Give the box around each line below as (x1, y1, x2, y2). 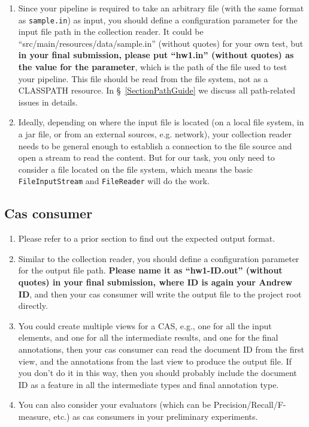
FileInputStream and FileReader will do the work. (18, 175, 210, 187)
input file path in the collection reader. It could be (18, 25, 204, 38)
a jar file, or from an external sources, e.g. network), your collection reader (18, 128, 292, 140)
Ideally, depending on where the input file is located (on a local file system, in (18, 116, 304, 128)
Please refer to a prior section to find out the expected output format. (18, 232, 275, 245)
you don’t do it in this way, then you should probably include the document (18, 366, 297, 379)
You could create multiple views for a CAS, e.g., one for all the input (18, 319, 272, 332)
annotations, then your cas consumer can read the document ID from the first (18, 342, 304, 355)
